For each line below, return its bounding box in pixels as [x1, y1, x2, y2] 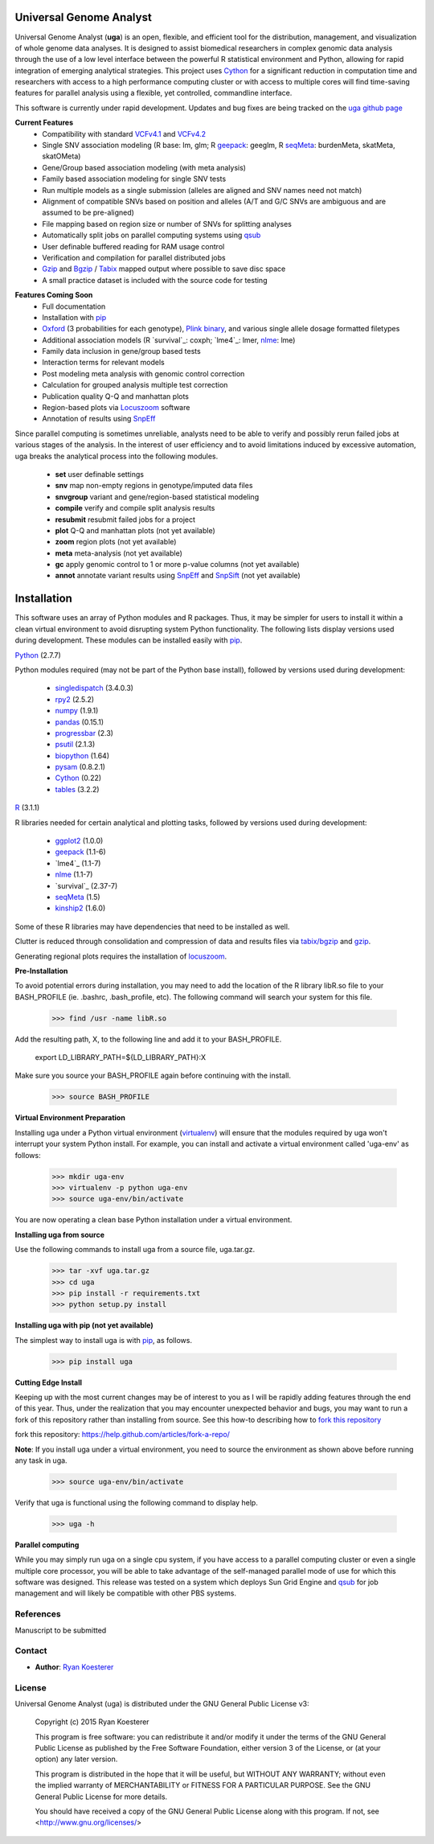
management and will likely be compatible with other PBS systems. [14, 1588, 237, 1598]
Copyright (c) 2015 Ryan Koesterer [35, 1717, 149, 1727]
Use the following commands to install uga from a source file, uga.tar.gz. [14, 1245, 256, 1255]
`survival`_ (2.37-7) [55, 881, 118, 890]
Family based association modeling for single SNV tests [42, 174, 227, 184]
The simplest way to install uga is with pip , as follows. [14, 1335, 193, 1345]
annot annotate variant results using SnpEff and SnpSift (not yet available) [55, 571, 301, 581]
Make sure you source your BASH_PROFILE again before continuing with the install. [14, 1070, 291, 1081]
